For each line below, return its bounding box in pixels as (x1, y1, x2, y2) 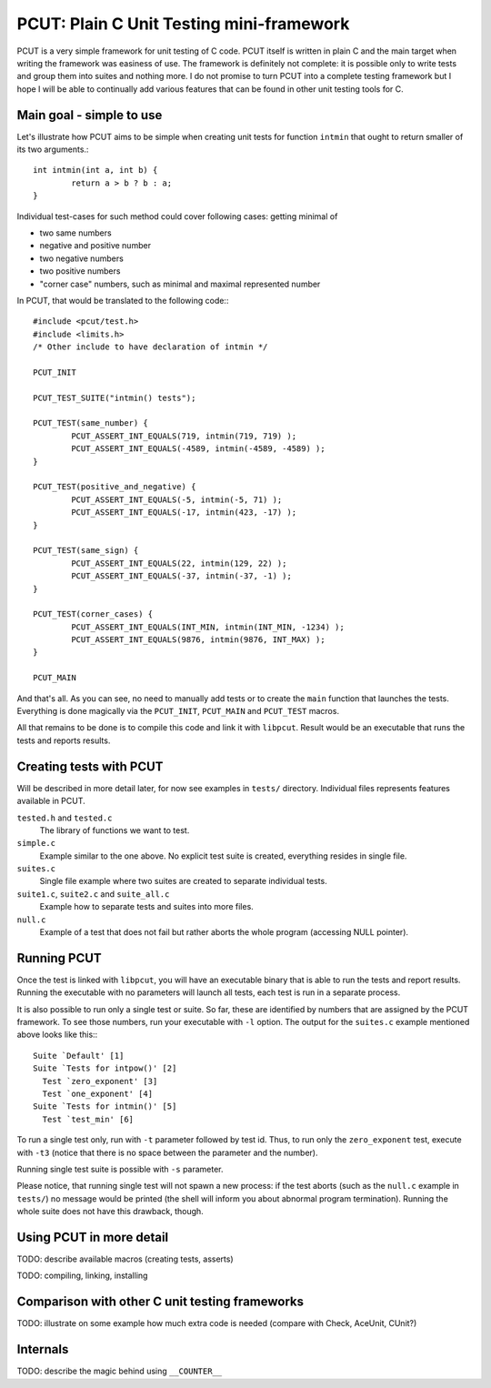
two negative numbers (39, 253, 125, 264)
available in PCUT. (16, 796, 85, 807)
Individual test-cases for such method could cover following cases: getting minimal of (16, 210, 338, 222)
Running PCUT (16, 950, 102, 966)
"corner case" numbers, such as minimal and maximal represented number (39, 278, 321, 289)
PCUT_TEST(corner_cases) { (33, 609, 154, 619)
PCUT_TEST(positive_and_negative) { (33, 482, 196, 492)
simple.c (16, 838, 56, 849)
